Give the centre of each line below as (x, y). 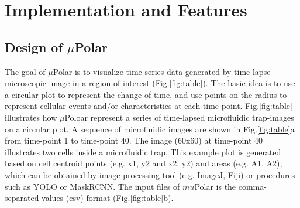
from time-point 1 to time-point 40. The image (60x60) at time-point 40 (134, 140)
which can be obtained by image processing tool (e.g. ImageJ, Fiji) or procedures (150, 174)
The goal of (25, 71)
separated (22, 198)
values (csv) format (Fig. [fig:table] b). (108, 198)
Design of (34, 47)
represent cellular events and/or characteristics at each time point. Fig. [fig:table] (149, 106)
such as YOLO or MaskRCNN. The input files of (92, 186)
